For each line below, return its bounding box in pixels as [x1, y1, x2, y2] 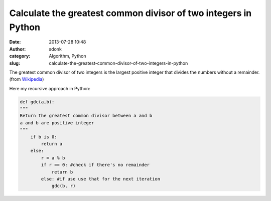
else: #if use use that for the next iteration [41, 176, 161, 181]
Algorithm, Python [49, 53, 86, 59]
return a [41, 141, 63, 147]
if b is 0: [30, 134, 57, 140]
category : [9, 53, 31, 59]
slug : [9, 60, 20, 66]
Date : [9, 39, 21, 45]
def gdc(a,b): [20, 99, 55, 105]
